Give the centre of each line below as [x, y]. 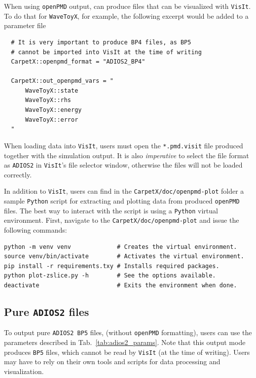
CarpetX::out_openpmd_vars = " [62, 81]
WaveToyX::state [52, 90]
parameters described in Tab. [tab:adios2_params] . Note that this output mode [125, 342]
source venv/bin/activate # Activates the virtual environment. [124, 257]
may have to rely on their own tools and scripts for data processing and [112, 361]
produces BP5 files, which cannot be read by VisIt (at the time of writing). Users [127, 352]
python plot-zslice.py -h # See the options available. [110, 276]
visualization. [24, 371]
